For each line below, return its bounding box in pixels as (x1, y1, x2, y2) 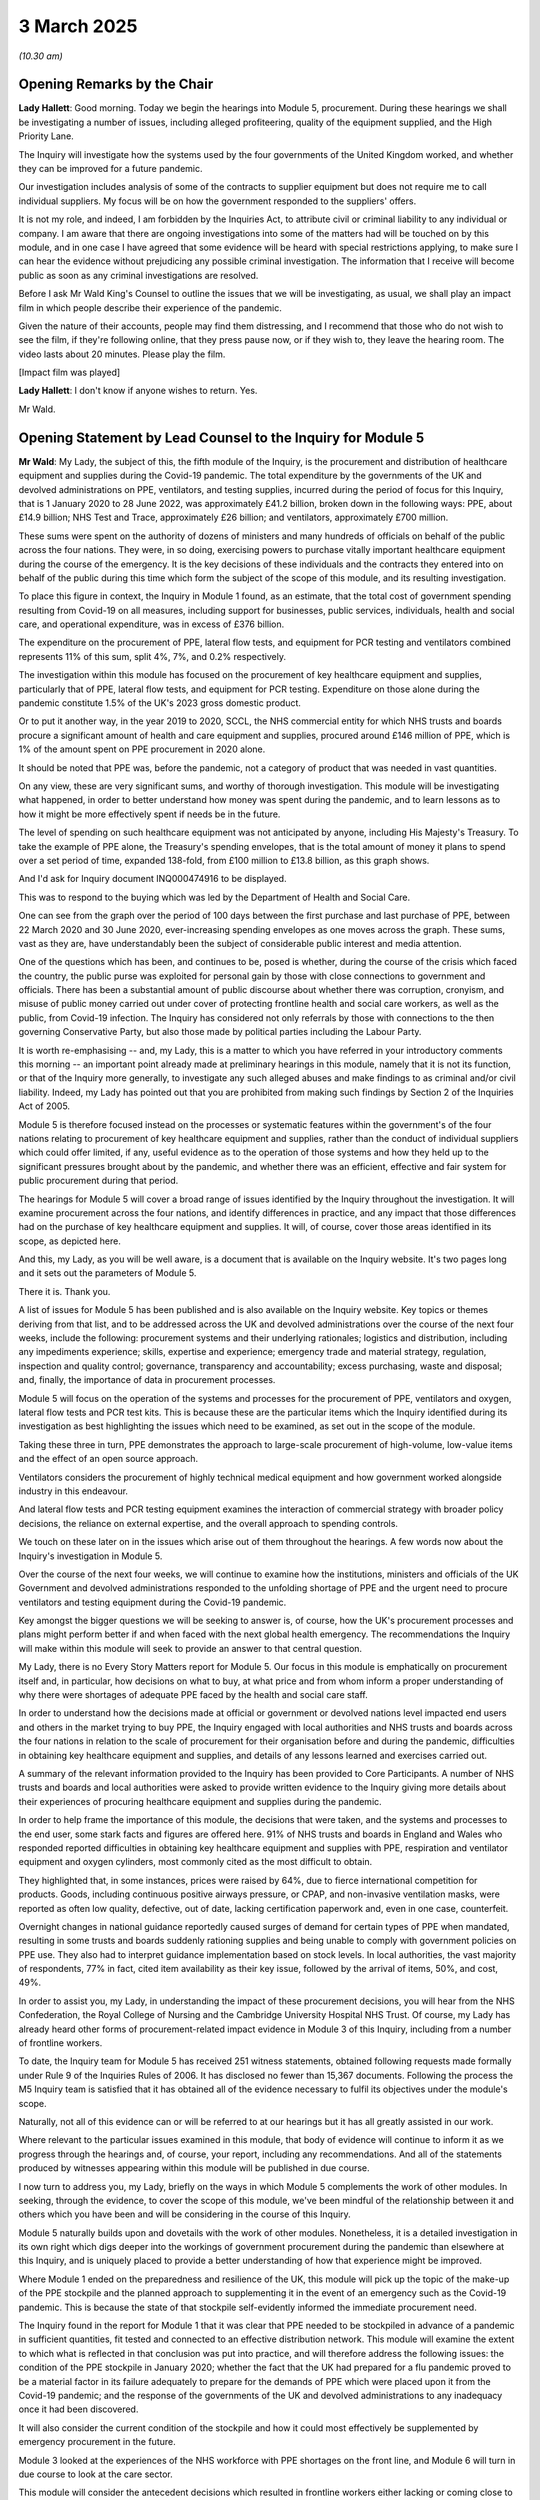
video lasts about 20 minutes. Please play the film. (18, 348, 226, 360)
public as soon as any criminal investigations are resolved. (18, 269, 259, 281)
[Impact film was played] (18, 366, 121, 379)
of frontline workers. (18, 2037, 103, 2049)
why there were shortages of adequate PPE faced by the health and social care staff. (18, 1689, 369, 1701)
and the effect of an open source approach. (18, 1453, 199, 1465)
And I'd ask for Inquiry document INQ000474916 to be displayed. (18, 873, 287, 885)
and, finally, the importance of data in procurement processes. (18, 1374, 276, 1386)
